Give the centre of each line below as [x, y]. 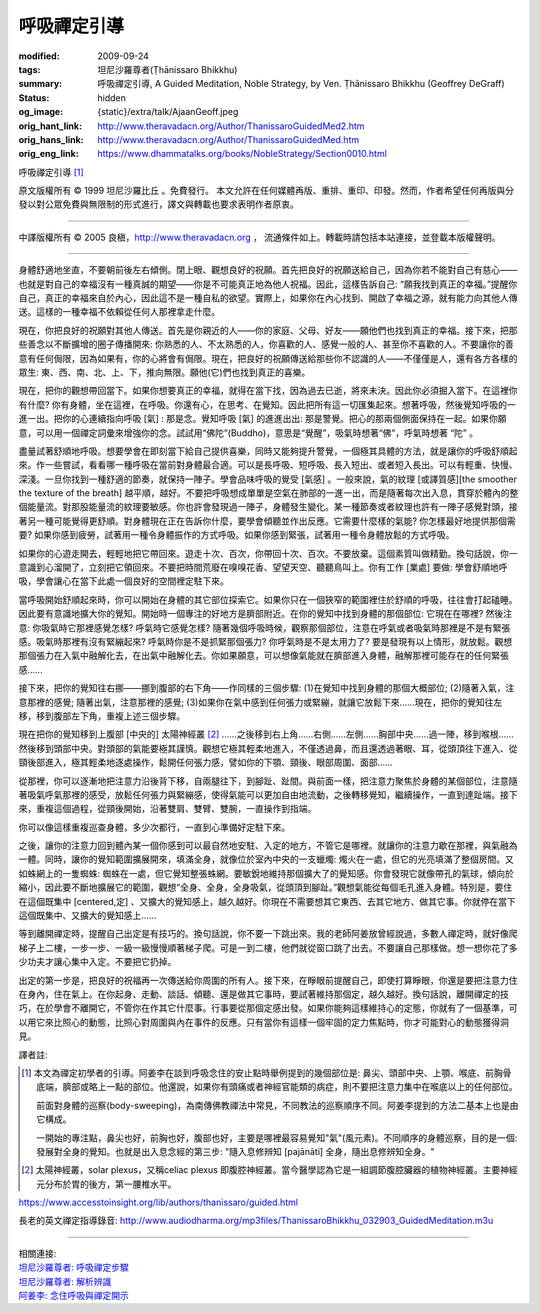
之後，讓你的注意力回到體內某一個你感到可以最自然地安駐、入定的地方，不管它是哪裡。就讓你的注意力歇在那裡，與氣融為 [268, 846]
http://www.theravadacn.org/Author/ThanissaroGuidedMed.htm [228, 139]
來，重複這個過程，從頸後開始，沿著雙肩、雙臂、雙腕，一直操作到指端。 [167, 809]
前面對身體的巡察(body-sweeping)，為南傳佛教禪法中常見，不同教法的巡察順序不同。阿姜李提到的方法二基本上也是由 [277, 1105]
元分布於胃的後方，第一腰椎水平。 [106, 1184]
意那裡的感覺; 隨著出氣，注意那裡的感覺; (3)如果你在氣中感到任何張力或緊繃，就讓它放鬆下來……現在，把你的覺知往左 [260, 702]
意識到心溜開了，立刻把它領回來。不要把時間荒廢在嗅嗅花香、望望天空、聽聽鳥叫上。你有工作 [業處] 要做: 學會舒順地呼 [263, 567]
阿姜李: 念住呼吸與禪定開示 [73, 1296]
